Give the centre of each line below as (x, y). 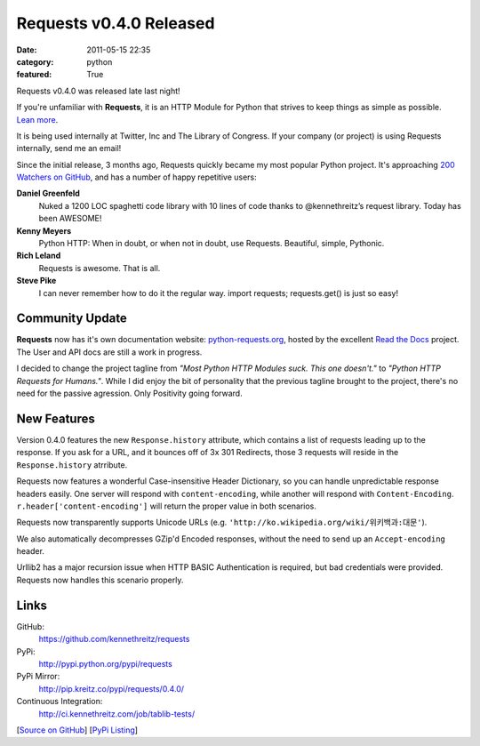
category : (35, 61)
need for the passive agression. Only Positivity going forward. (130, 393)
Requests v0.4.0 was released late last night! (99, 91)
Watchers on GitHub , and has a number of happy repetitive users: (136, 177)
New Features (56, 418)
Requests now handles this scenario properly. (100, 580)
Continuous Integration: (60, 702)
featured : (34, 75)
